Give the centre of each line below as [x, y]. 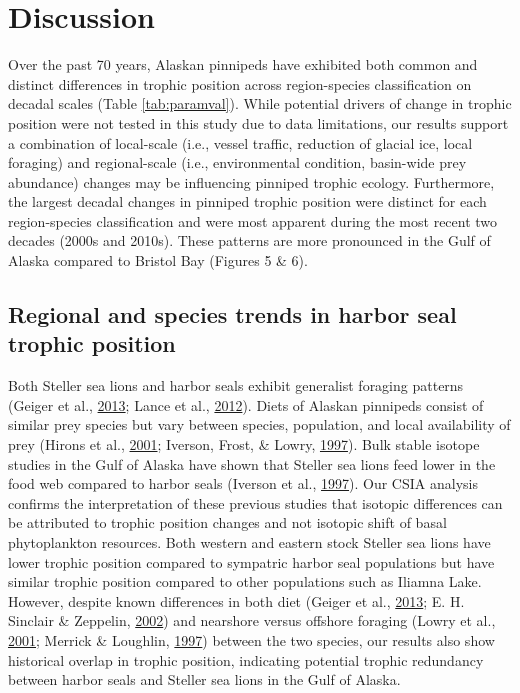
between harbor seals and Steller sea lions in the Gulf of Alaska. [204, 679]
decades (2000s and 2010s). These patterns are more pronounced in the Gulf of [249, 240]
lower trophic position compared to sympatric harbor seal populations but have [251, 561]
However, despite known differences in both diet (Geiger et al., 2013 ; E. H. [236, 600]
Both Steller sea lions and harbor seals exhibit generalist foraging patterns [236, 385]
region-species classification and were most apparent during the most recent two [253, 220]
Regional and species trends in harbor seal [232, 314]
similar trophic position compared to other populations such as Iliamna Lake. [245, 581]
